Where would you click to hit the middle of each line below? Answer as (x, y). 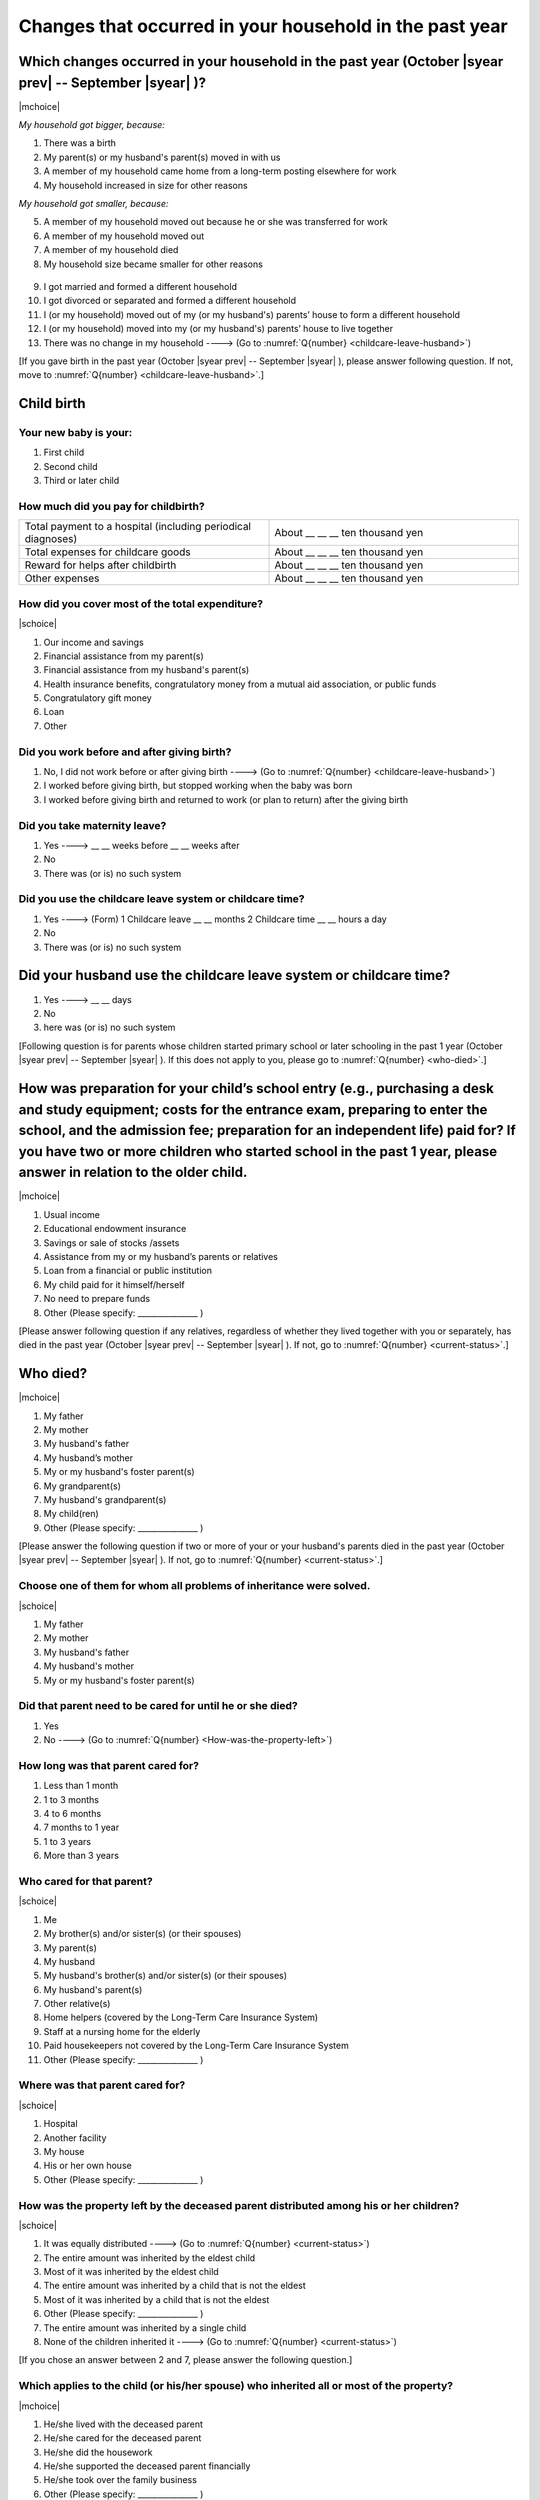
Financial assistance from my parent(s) (123, 656)
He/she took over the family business (120, 2480)
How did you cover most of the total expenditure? (141, 603)
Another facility (75, 2137)
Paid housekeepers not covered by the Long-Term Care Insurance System (196, 2046)
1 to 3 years (67, 1841)
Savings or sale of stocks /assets (111, 1242)
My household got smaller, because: (93, 203)
